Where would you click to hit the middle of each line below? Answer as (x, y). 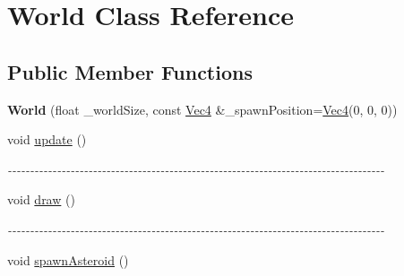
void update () (47, 139)
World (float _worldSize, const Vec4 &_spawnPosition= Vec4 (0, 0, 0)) (202, 109)
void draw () (41, 199)
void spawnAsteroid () (68, 259)
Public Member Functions (130, 71)
